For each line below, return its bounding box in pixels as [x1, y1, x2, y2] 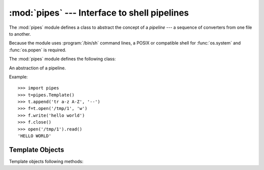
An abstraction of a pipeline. [9, 65, 66, 71]
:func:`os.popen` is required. [9, 47, 66, 53]
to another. [9, 31, 31, 37]
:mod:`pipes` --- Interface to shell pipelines [9, 7, 189, 18]
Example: [9, 74, 28, 80]
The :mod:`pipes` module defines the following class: [9, 56, 116, 62]
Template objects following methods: [9, 158, 84, 164]
